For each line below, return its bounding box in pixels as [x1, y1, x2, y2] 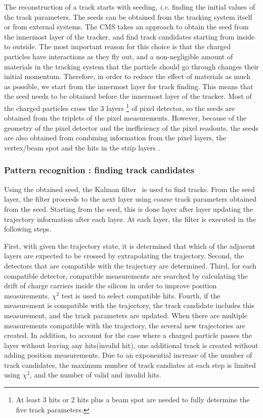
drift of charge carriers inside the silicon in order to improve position [4, 280, 217, 291]
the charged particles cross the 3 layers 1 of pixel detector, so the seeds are [4, 101, 235, 113]
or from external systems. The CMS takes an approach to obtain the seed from [4, 21, 249, 32]
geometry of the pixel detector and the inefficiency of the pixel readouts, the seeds [4, 122, 258, 133]
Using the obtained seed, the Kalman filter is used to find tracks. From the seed [4, 183, 255, 194]
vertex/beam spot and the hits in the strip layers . [4, 142, 160, 153]
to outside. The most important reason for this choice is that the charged [4, 41, 231, 52]
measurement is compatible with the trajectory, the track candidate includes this [4, 300, 254, 311]
